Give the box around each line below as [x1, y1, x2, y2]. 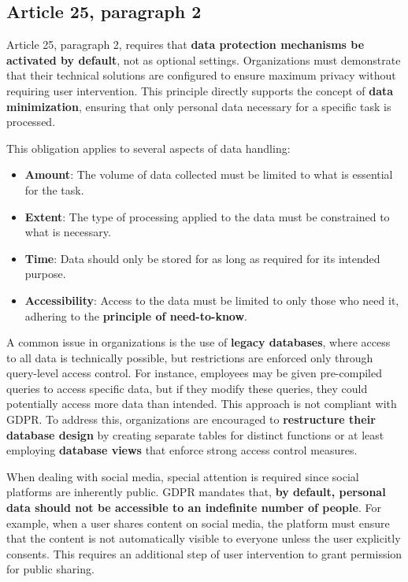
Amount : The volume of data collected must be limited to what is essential [24, 166, 393, 183]
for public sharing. [6, 561, 95, 577]
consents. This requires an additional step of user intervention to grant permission [6, 545, 402, 562]
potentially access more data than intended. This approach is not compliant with [6, 395, 397, 412]
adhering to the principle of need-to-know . [24, 307, 247, 324]
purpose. [24, 265, 66, 282]
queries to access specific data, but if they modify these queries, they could [6, 380, 368, 396]
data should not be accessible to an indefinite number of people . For [6, 499, 381, 516]
